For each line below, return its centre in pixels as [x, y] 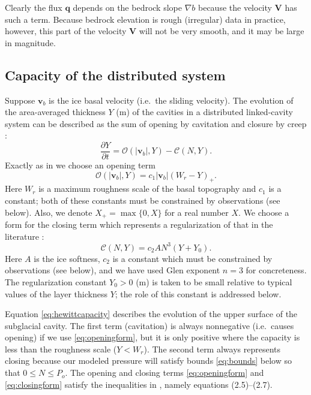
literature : [25, 236]
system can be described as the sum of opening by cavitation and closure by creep [156, 123]
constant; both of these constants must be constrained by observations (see [143, 200]
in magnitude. [30, 42]
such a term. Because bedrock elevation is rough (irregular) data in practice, [145, 19]
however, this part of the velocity [66, 31]
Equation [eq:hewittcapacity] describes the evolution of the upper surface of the [151, 314]
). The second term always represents [212, 349]
